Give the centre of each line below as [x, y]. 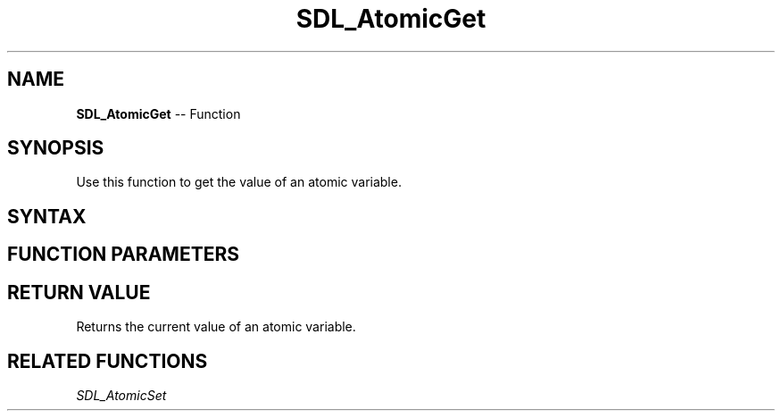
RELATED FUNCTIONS [108, 361]
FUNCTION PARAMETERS [123, 255]
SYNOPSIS [56, 148]
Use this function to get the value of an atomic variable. [239, 182]
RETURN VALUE [79, 292]
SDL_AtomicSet [121, 395]
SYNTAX [47, 216]
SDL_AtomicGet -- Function [158, 113]
